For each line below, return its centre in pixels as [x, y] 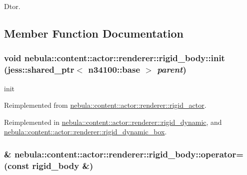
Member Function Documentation [94, 33]
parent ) [172, 69]
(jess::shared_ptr [39, 69]
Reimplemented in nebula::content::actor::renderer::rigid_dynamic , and [113, 122]
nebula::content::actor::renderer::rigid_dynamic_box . [85, 132]
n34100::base [114, 69]
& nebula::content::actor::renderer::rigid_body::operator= [124, 154]
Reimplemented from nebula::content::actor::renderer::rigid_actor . [105, 105]
